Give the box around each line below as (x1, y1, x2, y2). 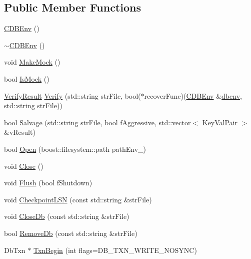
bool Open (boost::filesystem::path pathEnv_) (4, 143, 146, 154)
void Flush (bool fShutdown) (4, 177, 92, 188)
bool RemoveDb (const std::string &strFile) (4, 227, 137, 238)
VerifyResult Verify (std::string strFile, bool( (4, 90, 141, 101)
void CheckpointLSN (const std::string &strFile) (4, 194, 152, 204)
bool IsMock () (4, 73, 49, 84)
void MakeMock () (4, 57, 60, 67)
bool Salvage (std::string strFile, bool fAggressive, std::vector (4, 117, 191, 127)
